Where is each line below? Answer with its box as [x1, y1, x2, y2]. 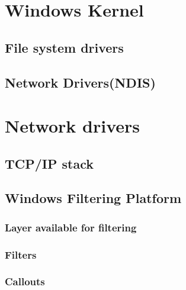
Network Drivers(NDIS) [5, 73, 156, 91]
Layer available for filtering [5, 220, 137, 234]
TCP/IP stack [5, 154, 94, 172]
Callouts [5, 274, 45, 289]
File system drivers [5, 38, 124, 56]
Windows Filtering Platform [5, 189, 182, 207]
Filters [5, 247, 37, 262]
